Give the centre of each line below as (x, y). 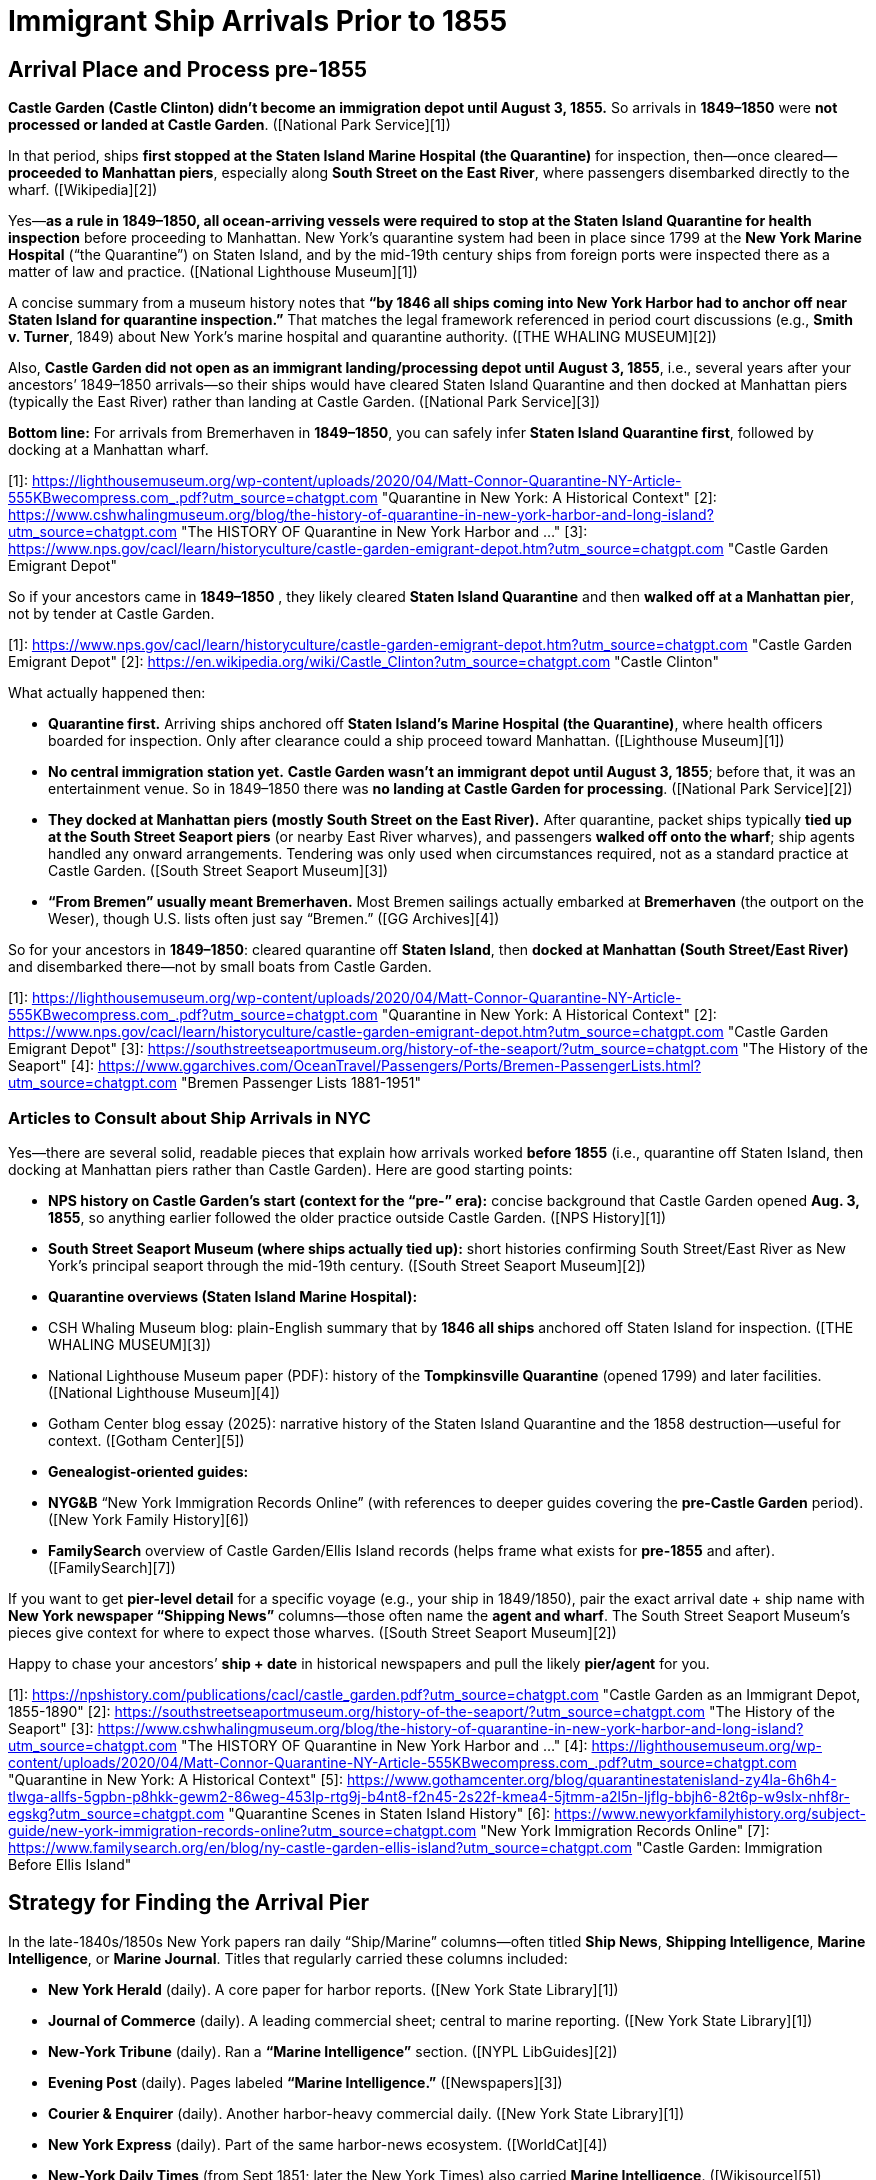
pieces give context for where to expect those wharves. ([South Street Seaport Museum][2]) (312, 1632)
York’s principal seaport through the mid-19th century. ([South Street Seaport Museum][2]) (347, 1265)
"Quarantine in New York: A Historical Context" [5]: (175, 1779)
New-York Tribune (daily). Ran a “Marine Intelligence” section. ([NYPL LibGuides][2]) (333, 2051)
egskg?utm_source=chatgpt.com (116, 1813)
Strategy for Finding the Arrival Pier (189, 1903)
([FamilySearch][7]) (112, 1567)
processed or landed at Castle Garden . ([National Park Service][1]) (229, 125)
